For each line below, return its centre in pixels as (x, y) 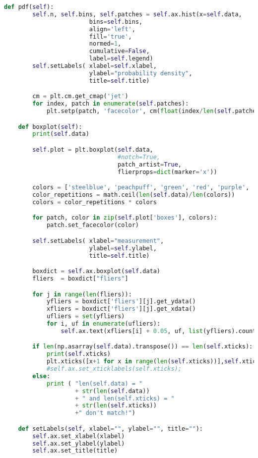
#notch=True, (139, 157)
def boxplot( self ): (50, 127)
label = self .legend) (121, 59)
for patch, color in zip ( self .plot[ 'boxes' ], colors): (125, 218)
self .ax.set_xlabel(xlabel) (79, 436)
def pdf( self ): (29, 7)
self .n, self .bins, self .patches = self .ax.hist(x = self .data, (137, 14)
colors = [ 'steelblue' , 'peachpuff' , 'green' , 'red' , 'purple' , (141, 188)
